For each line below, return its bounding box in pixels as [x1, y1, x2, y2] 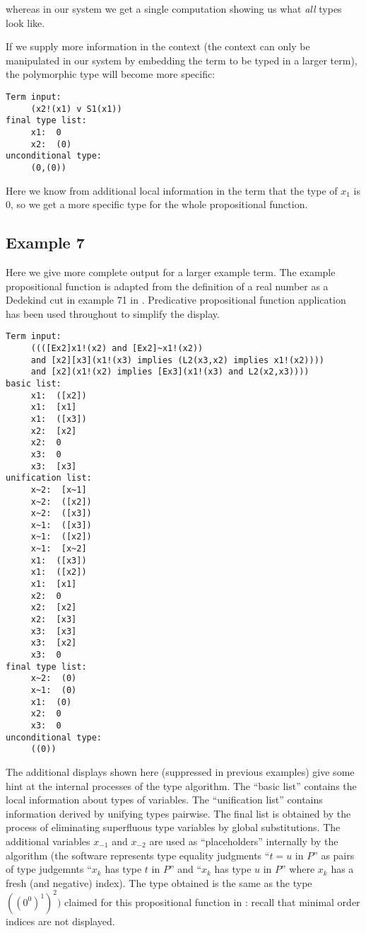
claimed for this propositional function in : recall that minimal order [64, 894, 360, 909]
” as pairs [313, 847, 355, 862]
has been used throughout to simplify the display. [6, 306, 220, 321]
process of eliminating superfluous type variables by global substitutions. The [6, 820, 341, 835]
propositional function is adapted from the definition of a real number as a [6, 278, 329, 293]
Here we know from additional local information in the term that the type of [6, 183, 338, 198]
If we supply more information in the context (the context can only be [6, 39, 310, 54]
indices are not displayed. [6, 913, 115, 928]
